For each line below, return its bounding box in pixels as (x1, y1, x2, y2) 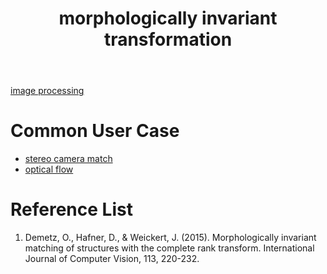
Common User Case (10, 120, 180, 142)
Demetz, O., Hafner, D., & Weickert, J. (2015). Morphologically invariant (24, 232, 317, 244)
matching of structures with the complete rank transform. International (24, 242, 315, 254)
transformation (103, 28, 233, 51)
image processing (10, 85, 85, 97)
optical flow (24, 163, 74, 176)
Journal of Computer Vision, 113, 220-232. (24, 253, 200, 265)
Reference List (10, 198, 133, 221)
